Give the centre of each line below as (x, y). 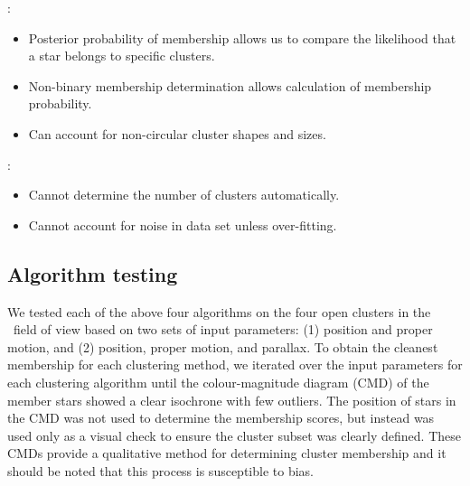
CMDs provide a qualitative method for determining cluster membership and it (227, 453)
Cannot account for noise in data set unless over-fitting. (183, 224)
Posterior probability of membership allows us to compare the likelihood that (242, 37)
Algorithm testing (93, 273)
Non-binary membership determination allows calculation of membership (230, 85)
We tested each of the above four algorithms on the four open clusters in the (219, 311)
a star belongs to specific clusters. (122, 56)
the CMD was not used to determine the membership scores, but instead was (221, 418)
